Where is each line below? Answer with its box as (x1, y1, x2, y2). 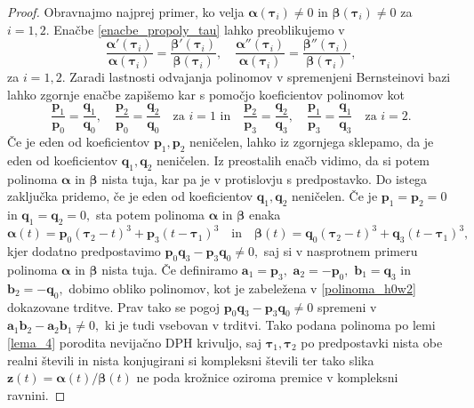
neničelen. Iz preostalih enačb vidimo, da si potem (156, 150, 430, 169)
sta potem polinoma (95, 205, 205, 224)
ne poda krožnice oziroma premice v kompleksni (136, 368, 398, 387)
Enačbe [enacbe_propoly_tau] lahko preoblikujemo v (53, 20, 345, 38)
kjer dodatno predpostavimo (7, 242, 161, 260)
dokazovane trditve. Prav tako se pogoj (7, 297, 221, 316)
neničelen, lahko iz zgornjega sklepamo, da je (189, 132, 434, 151)
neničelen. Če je (292, 187, 378, 205)
